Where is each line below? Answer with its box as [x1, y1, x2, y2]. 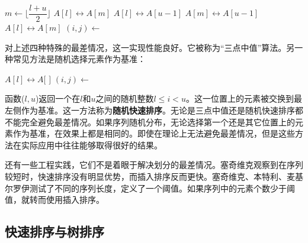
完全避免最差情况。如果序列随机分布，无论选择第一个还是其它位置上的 [21, 115, 295, 128]
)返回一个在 [35, 92, 81, 105]
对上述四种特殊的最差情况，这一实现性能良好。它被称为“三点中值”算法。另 [5, 41, 295, 53]
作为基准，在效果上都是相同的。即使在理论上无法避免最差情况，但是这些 [12, 127, 295, 140]
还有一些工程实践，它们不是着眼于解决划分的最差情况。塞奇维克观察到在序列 [5, 158, 303, 171]
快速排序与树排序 [5, 222, 104, 241]
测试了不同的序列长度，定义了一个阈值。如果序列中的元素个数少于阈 [29, 182, 295, 194]
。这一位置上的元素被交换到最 [185, 92, 302, 105]
